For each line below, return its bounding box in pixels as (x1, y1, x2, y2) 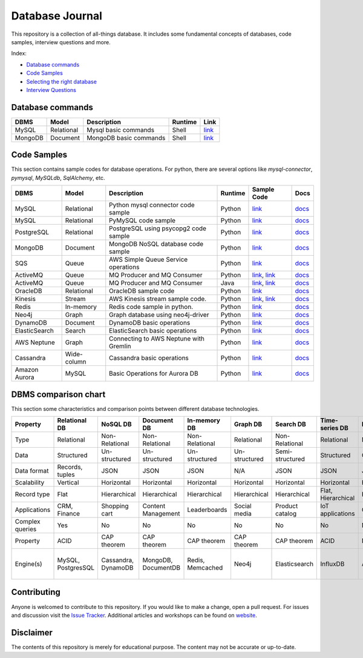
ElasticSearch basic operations (109, 327, 197, 335)
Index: (11, 50, 27, 57)
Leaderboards (187, 506, 227, 514)
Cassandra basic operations (109, 354, 189, 362)
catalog (275, 510, 297, 517)
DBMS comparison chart (11, 389, 106, 399)
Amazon (15, 365, 39, 374)
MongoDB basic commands (87, 133, 166, 142)
